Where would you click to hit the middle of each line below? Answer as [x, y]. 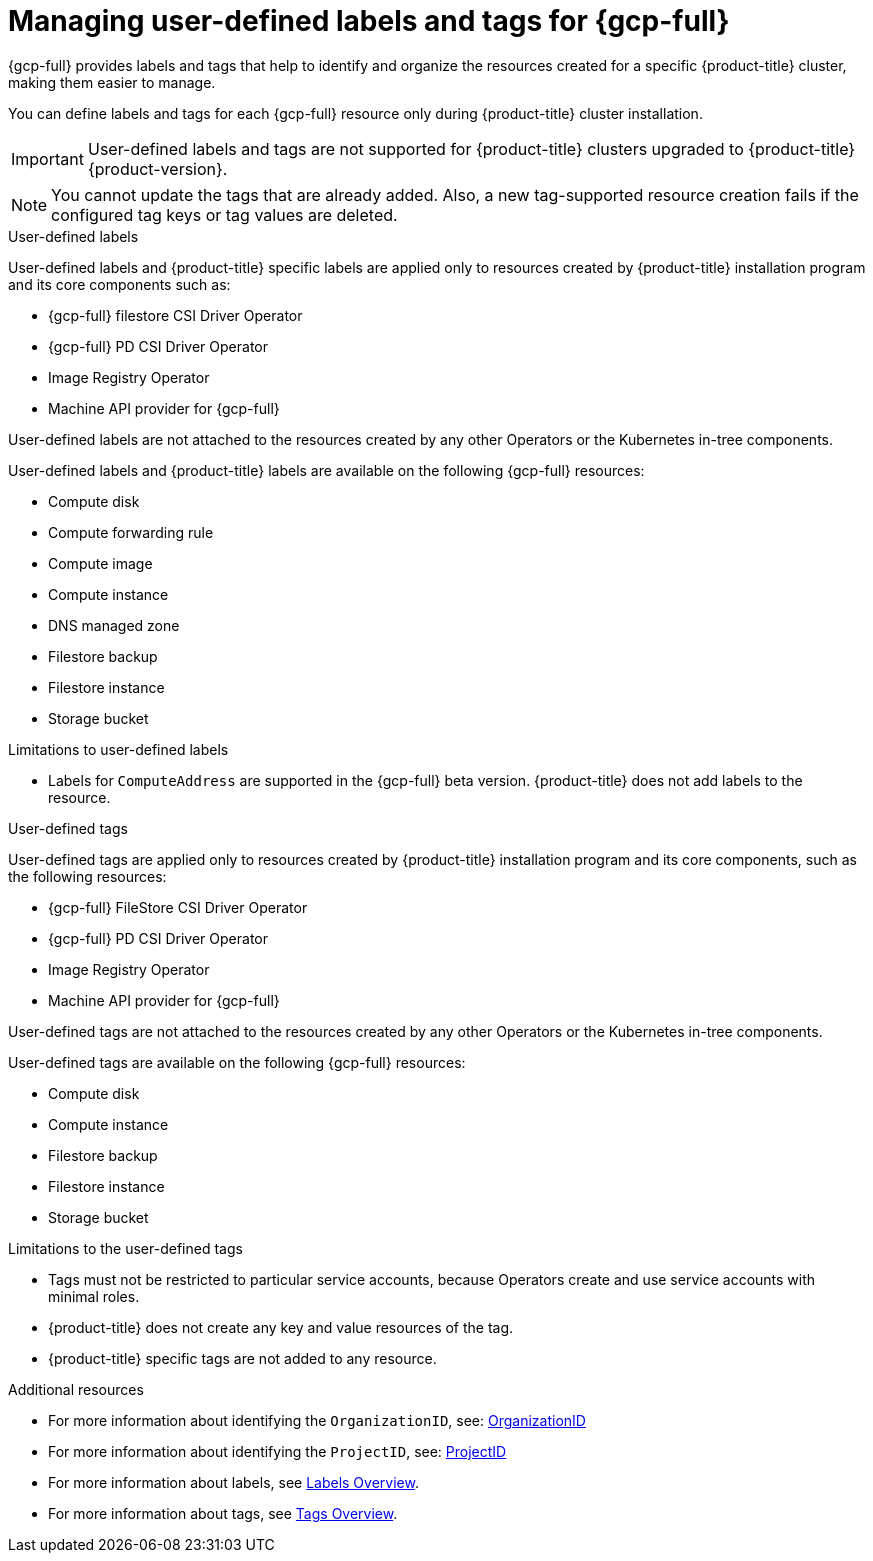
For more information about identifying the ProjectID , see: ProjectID [277, 1451]
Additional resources [76, 1389]
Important [47, 158]
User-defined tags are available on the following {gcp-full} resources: [237, 1062]
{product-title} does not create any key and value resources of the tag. [281, 1327]
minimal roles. [94, 1296]
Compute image [100, 563]
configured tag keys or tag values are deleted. [224, 214]
